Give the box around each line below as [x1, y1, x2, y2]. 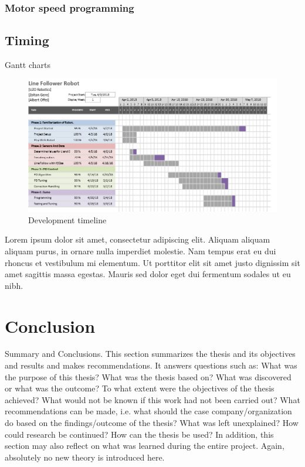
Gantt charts [5, 59, 50, 71]
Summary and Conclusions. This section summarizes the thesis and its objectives [5, 347, 296, 360]
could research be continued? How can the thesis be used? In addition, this [5, 428, 274, 440]
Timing [5, 31, 49, 49]
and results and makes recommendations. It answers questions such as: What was [5, 359, 297, 371]
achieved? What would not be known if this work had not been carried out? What [5, 393, 300, 405]
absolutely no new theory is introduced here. [5, 451, 165, 463]
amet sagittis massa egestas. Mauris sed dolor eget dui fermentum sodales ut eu [5, 268, 291, 280]
